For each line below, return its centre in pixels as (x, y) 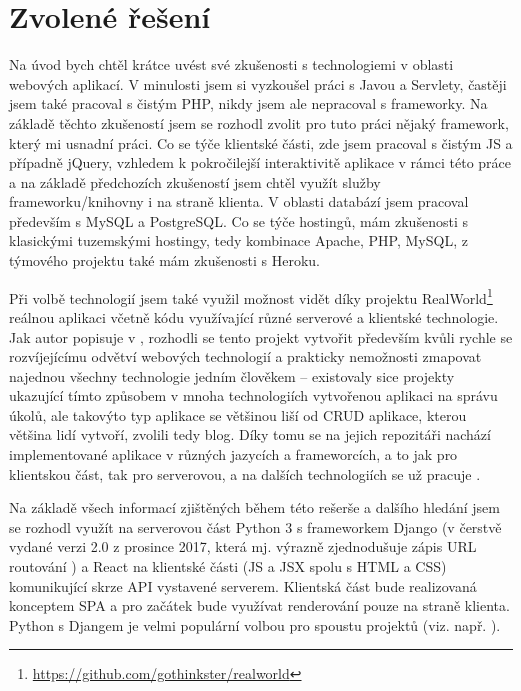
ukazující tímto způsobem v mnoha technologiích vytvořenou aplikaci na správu (253, 395)
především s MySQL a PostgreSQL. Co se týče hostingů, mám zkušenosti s (238, 220)
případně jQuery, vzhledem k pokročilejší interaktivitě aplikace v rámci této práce (260, 162)
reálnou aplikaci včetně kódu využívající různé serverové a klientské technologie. (254, 316)
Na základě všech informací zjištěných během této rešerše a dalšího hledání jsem (254, 507)
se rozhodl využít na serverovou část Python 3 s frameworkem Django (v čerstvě (255, 526)
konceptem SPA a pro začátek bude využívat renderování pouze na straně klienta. (259, 605)
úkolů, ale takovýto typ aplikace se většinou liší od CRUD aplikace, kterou (238, 414)
